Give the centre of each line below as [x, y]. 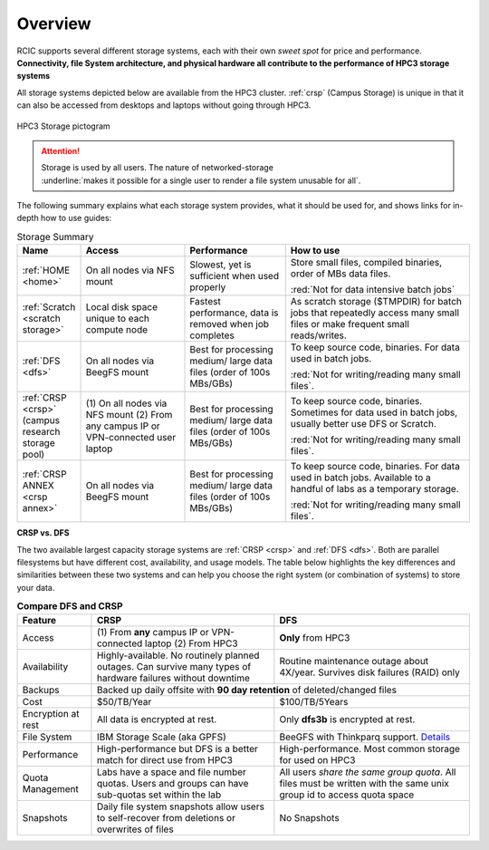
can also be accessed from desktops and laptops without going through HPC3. [164, 105]
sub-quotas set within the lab [159, 795]
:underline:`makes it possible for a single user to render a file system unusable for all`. [201, 180]
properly [208, 287]
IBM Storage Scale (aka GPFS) [161, 737]
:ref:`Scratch [49, 307]
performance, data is [234, 313]
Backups [41, 690]
